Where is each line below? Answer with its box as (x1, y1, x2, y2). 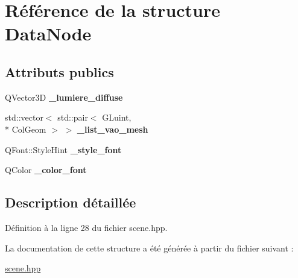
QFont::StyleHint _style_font (5, 143, 122, 156)
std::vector (5, 111, 43, 124)
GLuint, (102, 111, 132, 124)
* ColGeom (5, 122, 46, 135)
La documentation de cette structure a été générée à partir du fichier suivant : (5, 241, 294, 254)
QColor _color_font (5, 163, 87, 176)
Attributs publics (5, 62, 114, 81)
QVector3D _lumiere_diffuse (5, 90, 123, 103)
